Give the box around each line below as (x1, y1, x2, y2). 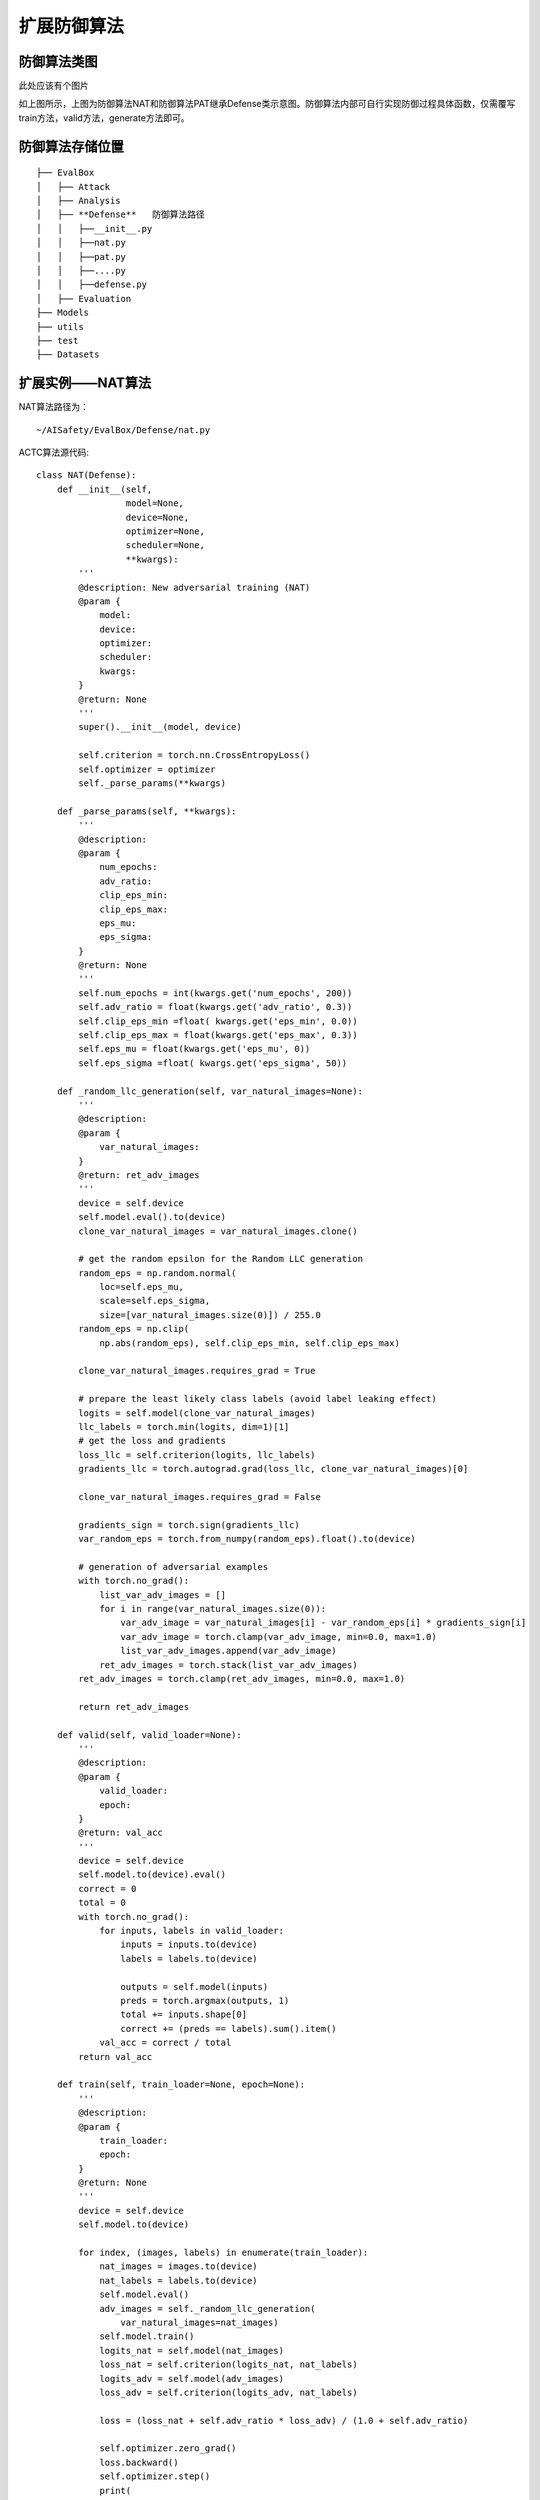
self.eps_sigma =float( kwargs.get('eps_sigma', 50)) (78, 1057, 348, 1069)
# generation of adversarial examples (78, 1561, 269, 1572)
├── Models (36, 307, 90, 319)
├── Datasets (36, 349, 100, 360)
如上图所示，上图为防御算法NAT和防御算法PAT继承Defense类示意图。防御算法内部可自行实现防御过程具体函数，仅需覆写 (18, 98, 516, 110)
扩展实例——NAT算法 (18, 375, 152, 392)
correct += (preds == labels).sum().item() (120, 2023, 337, 2034)
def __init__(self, (56, 483, 153, 495)
